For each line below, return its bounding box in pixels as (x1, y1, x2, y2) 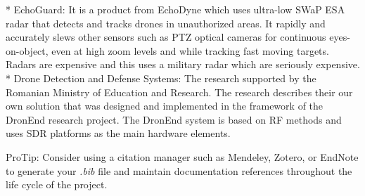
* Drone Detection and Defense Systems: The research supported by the (6, 70, 316, 85)
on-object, (6, 43, 49, 58)
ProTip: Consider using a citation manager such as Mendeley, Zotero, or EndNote (6, 149, 359, 164)
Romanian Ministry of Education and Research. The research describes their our (6, 84, 353, 99)
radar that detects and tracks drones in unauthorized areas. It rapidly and (6, 15, 326, 30)
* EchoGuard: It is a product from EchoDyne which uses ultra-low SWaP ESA (6, 2, 345, 16)
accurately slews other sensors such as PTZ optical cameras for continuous (6, 30, 326, 44)
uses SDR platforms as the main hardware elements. (6, 126, 231, 141)
